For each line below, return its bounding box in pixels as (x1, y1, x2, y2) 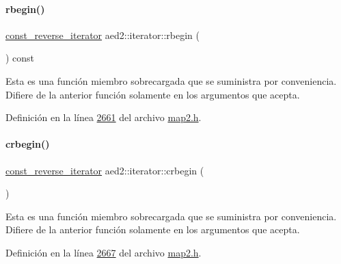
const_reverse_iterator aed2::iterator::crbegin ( (5, 163, 204, 177)
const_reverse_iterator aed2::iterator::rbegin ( (5, 27, 200, 42)
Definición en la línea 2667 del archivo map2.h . (5, 245, 202, 259)
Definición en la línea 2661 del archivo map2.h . (5, 110, 202, 124)
